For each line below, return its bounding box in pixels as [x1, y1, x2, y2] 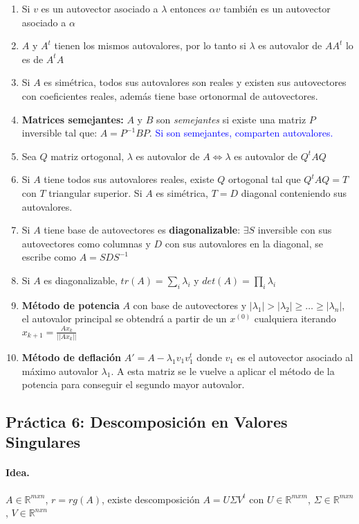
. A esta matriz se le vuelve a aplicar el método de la [111, 363, 335, 378]
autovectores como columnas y [21, 236, 151, 250]
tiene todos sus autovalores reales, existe [44, 172, 214, 186]
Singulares [6, 431, 81, 453]
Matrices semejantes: [21, 112, 124, 126]
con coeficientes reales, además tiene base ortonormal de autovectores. [21, 88, 318, 103]
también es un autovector [223, 1, 331, 15]
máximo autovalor [21, 363, 98, 378]
